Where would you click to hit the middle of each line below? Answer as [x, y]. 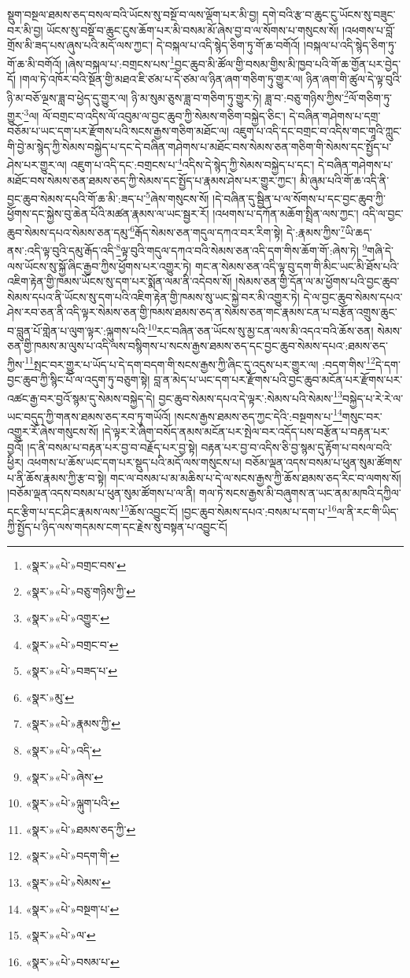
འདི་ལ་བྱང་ [383, 214]
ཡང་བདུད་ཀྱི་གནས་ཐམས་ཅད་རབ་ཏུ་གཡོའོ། [89, 416]
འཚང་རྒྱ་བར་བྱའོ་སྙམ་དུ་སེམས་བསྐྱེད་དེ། [81, 398]
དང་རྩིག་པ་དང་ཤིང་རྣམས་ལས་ [64, 511]
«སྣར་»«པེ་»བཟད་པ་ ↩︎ [72, 671]
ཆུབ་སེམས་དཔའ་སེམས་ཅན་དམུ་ [69, 232]
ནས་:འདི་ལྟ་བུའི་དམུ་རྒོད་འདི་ [62, 250]
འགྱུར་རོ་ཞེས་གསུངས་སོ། [53, 432]
